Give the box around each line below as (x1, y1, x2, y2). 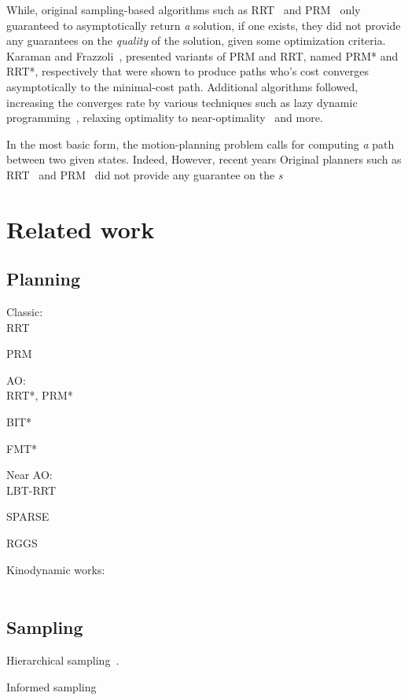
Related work (6, 212, 155, 245)
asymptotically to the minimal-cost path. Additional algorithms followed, (6, 78, 358, 94)
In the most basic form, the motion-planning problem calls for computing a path (6, 135, 395, 152)
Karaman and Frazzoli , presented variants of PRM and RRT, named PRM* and (6, 47, 399, 64)
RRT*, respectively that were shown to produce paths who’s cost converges (6, 63, 369, 79)
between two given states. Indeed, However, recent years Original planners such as (6, 151, 402, 168)
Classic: (6, 304, 43, 320)
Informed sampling (6, 678, 97, 694)
